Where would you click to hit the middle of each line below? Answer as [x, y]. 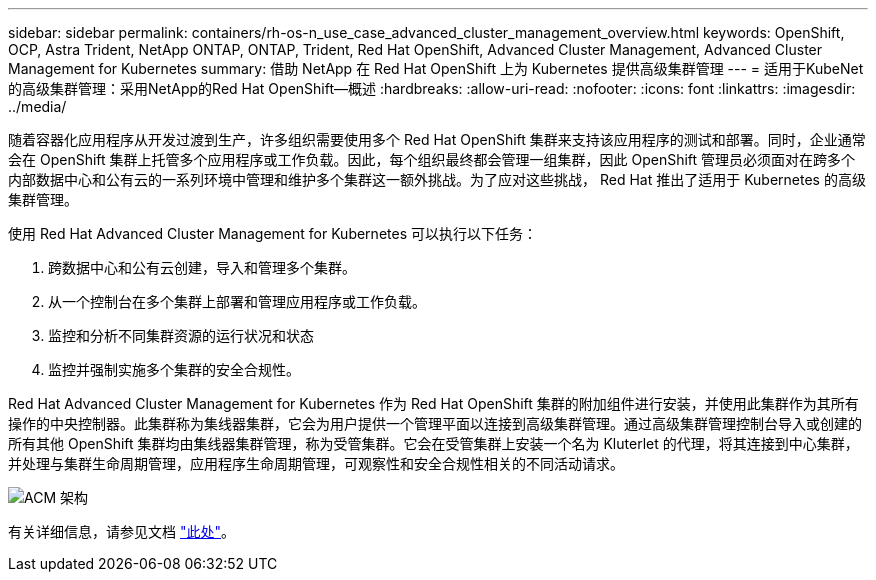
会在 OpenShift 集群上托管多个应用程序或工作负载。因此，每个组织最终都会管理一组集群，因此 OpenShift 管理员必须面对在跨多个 [432, 159]
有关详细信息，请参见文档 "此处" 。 [121, 531]
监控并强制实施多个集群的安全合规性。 [174, 369]
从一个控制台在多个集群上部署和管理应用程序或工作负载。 [237, 301]
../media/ [37, 106]
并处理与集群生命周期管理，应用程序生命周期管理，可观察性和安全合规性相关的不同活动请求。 [316, 463]
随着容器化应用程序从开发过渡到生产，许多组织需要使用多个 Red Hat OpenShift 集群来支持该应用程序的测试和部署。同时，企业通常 [437, 139]
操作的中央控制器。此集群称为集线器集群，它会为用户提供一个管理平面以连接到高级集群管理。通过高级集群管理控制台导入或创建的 [435, 423]
